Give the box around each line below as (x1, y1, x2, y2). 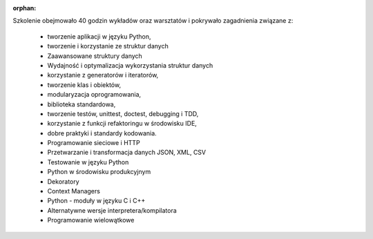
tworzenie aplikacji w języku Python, (47, 32, 151, 41)
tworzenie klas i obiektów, (47, 80, 121, 89)
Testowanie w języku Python (47, 157, 129, 166)
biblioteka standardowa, (47, 100, 116, 108)
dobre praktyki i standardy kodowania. (47, 128, 157, 137)
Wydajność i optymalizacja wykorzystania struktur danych (47, 61, 213, 69)
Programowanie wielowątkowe (47, 216, 135, 224)
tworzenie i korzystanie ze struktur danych (47, 42, 169, 50)
